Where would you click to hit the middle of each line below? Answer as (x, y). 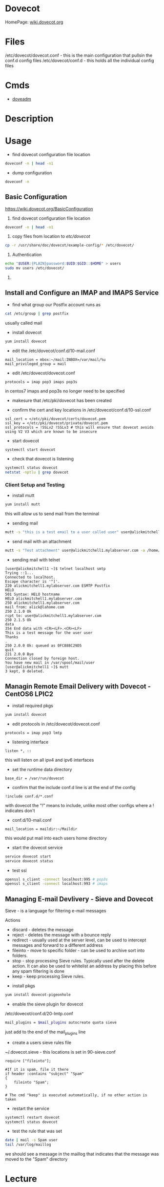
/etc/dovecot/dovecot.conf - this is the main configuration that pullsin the (79, 55)
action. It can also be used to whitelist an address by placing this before (84, 966)
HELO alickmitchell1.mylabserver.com (43, 599)
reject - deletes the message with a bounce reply (61, 935)
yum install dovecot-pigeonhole (38, 995)
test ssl (19, 870)
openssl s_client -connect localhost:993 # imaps (57, 884)
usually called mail (24, 323)
